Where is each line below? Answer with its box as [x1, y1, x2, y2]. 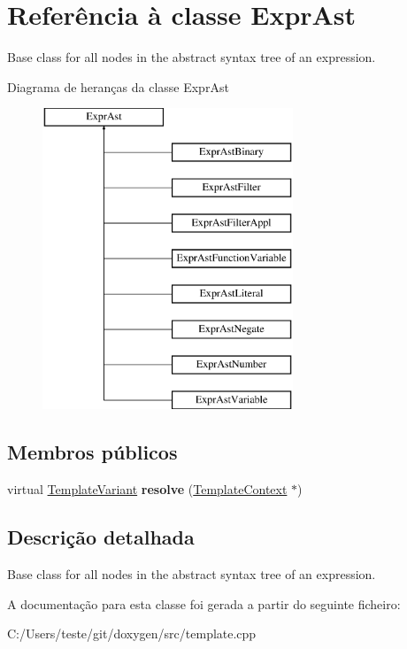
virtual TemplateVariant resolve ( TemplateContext [7, 480, 288, 498]
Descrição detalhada [7, 523, 195, 551]
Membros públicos [7, 438, 178, 466]
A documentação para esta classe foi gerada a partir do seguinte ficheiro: [7, 594, 401, 613]
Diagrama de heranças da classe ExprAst [7, 77, 229, 96]
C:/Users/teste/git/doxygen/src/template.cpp [7, 624, 257, 643]
